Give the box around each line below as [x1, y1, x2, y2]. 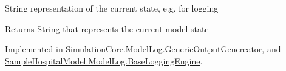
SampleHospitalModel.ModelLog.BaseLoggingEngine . [5, 54, 203, 67]
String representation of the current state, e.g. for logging [5, 2, 219, 14]
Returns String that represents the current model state [5, 22, 209, 35]
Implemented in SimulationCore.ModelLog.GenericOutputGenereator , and [5, 42, 281, 55]
